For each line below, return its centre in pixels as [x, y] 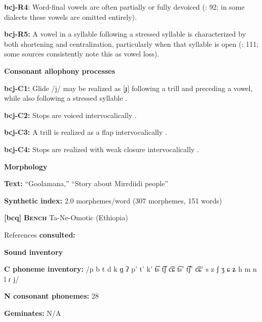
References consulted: [40, 234]
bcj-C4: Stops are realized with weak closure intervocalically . [102, 149]
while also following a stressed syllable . [66, 98]
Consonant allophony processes [60, 70]
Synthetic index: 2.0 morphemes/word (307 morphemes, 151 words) [113, 200]
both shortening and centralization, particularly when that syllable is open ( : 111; [132, 43]
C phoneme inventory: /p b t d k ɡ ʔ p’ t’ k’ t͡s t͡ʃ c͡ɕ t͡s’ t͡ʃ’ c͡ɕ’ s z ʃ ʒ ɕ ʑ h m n [130, 269]
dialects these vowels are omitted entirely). [70, 17]
